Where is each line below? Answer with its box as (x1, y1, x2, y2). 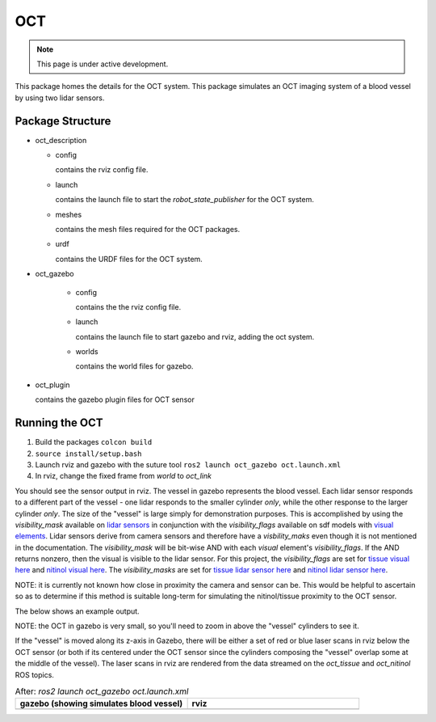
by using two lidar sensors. (15, 93, 105, 103)
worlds (75, 347, 99, 357)
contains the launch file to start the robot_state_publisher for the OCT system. (55, 195, 315, 205)
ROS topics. (15, 669, 54, 679)
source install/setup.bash (35, 449, 142, 458)
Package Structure (15, 114, 111, 128)
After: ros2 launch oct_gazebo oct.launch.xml (15, 686, 189, 697)
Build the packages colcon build (35, 437, 153, 447)
